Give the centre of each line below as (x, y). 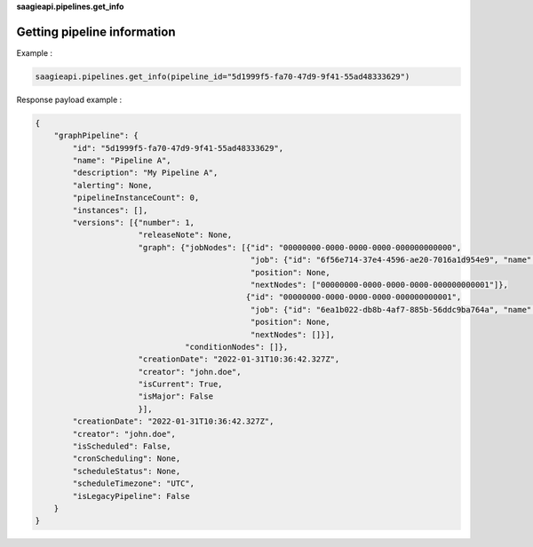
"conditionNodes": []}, (237, 347)
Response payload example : (69, 99)
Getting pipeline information (96, 32)
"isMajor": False (175, 396)
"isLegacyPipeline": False (131, 496)
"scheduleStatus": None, (127, 471)
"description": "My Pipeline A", (145, 173)
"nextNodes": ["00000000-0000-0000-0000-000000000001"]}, (379, 285)
